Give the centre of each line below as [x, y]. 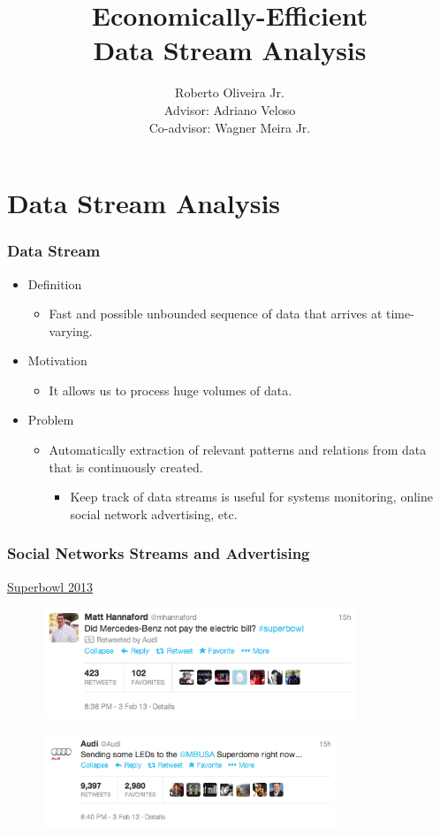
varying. [71, 330]
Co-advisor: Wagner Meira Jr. [230, 127]
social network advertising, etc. [154, 513]
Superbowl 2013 [50, 586]
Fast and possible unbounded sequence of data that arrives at [216, 314]
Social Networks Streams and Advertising [159, 553]
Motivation [57, 360]
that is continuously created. [126, 467]
